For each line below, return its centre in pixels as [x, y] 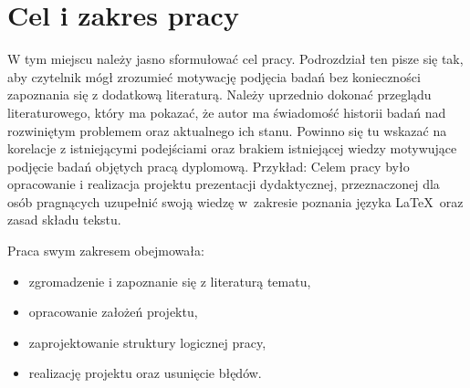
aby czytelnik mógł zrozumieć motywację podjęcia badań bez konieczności [214, 76]
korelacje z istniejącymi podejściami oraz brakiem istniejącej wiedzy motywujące [232, 148]
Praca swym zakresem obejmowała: [106, 251]
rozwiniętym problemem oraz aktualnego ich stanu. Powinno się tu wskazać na [227, 130]
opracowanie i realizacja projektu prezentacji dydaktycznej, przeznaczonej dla [224, 184]
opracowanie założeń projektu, [113, 312]
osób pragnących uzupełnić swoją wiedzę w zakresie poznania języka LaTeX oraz [235, 201]
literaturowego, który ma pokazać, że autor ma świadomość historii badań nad [227, 112]
